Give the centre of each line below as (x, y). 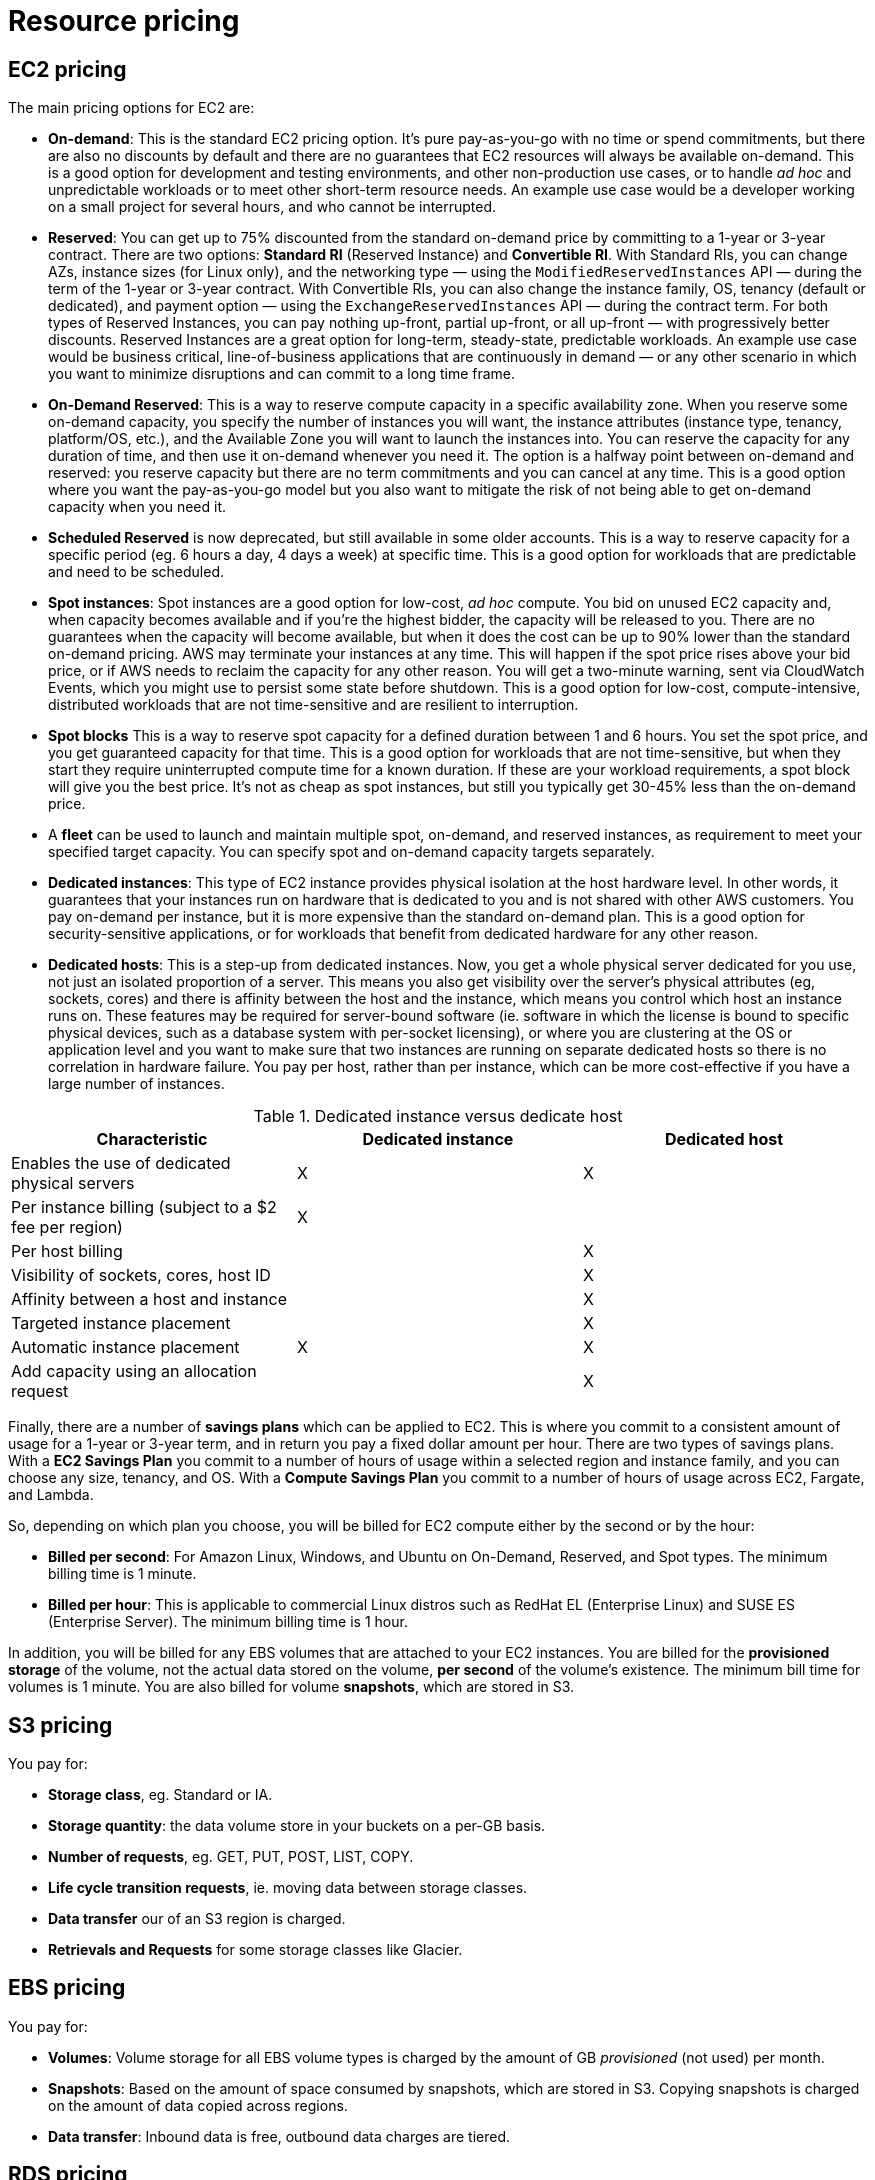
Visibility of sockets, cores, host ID (141, 1275)
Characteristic (152, 1139)
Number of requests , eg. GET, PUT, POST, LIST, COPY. (231, 1857)
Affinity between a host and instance (149, 1299)
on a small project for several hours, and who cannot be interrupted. (272, 207)
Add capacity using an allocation (134, 1371)
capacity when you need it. (137, 507)
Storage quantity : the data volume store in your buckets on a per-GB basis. (297, 1826)
